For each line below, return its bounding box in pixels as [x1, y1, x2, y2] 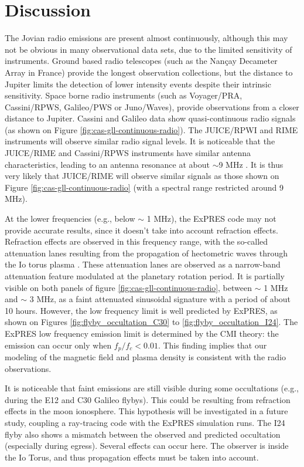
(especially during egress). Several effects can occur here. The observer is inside [5, 439, 289, 452]
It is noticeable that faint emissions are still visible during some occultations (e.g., [5, 382, 299, 394]
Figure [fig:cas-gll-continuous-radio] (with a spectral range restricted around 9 [5, 181, 284, 193]
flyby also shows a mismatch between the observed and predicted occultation [5, 428, 281, 440]
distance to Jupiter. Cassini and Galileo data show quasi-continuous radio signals [5, 112, 296, 124]
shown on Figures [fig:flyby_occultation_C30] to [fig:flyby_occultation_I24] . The [5, 316, 298, 328]
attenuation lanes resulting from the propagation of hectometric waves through [5, 246, 288, 259]
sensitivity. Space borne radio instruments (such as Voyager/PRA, [5, 89, 242, 101]
